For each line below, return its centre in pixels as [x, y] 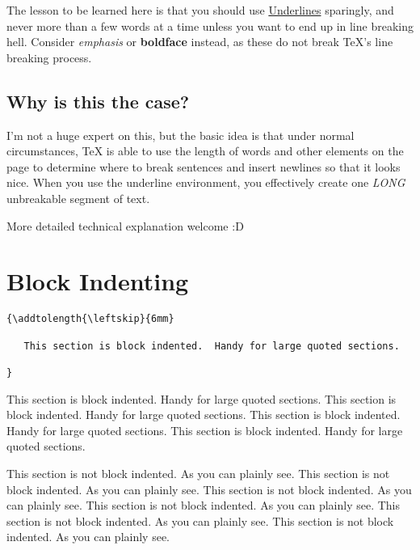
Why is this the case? [98, 101]
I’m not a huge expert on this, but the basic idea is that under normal [181, 135]
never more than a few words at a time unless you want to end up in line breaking [210, 25]
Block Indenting [98, 281]
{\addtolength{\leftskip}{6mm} [90, 319]
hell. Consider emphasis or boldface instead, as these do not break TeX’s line [200, 42]
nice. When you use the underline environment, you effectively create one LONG [206, 182]
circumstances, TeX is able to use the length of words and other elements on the [205, 151]
